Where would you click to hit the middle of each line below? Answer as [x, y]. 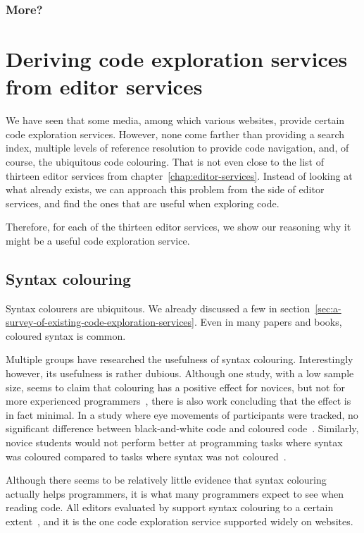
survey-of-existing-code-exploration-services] [100, 322]
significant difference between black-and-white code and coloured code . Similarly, [182, 428]
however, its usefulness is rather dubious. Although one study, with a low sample [180, 373]
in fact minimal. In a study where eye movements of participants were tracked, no [182, 414]
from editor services [104, 86]
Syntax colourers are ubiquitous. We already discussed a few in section [158, 308]
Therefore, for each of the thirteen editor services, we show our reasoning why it [178, 227]
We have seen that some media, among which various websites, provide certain [175, 120]
